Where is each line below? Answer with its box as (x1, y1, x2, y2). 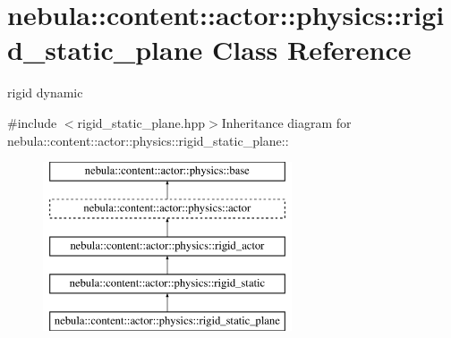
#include (7, 113, 57, 131)
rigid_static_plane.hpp (77, 113, 206, 131)
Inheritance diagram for (221, 113, 352, 131)
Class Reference (212, 31, 412, 68)
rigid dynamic (7, 83, 83, 102)
